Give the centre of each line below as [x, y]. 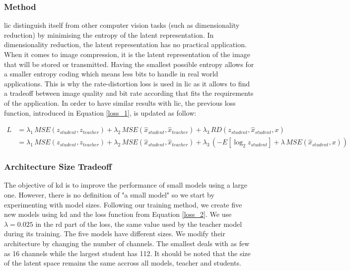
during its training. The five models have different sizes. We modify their [115, 234]
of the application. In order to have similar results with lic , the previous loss [120, 102]
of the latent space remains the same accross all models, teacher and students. [123, 263]
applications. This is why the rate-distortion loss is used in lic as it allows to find [127, 83]
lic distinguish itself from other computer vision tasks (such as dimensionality [122, 25]
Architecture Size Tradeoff [58, 167]
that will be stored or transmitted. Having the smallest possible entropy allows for [129, 64]
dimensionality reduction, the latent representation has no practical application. [125, 44]
